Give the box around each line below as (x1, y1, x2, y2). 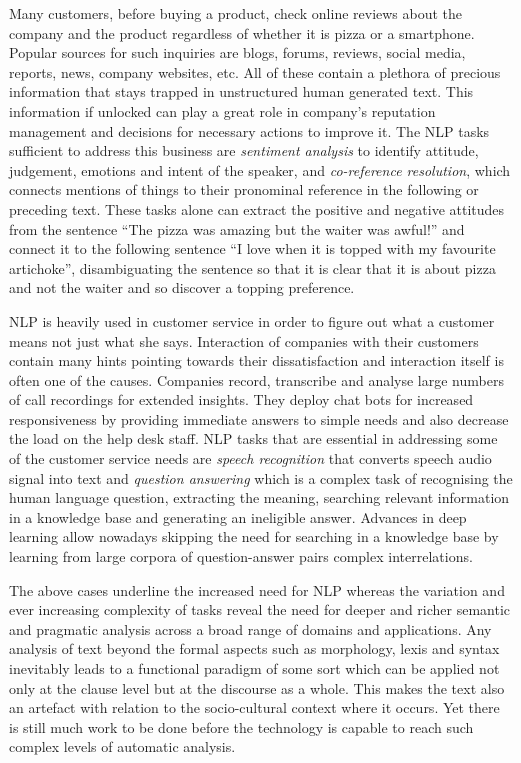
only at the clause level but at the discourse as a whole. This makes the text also (9, 677, 505, 698)
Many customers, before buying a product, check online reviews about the (9, 3, 463, 23)
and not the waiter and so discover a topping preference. (9, 277, 355, 298)
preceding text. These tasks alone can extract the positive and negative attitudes (9, 198, 505, 219)
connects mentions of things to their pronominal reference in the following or (9, 179, 479, 200)
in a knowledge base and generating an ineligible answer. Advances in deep (9, 506, 467, 527)
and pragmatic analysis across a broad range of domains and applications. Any (9, 618, 492, 639)
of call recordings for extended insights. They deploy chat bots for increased (9, 389, 474, 410)
